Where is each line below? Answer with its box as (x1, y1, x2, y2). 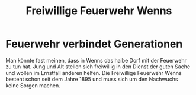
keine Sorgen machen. (5, 81, 60, 89)
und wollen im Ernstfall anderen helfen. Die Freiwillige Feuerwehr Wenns (5, 69, 182, 76)
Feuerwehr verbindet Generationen (5, 37, 183, 51)
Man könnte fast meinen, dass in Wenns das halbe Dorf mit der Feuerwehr (5, 57, 187, 64)
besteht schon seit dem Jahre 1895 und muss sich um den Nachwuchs (5, 76, 178, 83)
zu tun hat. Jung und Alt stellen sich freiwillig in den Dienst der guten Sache (5, 63, 191, 70)
